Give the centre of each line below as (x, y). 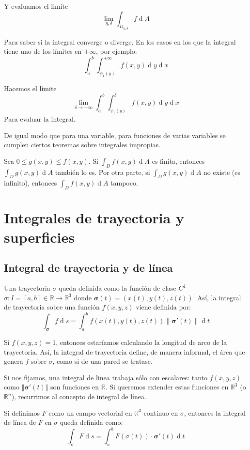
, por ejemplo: (116, 51)
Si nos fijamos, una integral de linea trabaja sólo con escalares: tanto (106, 377)
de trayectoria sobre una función (52, 307)
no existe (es (222, 172)
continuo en (161, 412)
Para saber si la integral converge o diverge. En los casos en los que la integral (120, 41)
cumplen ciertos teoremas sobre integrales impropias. (82, 145)
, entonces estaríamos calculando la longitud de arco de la (141, 342)
